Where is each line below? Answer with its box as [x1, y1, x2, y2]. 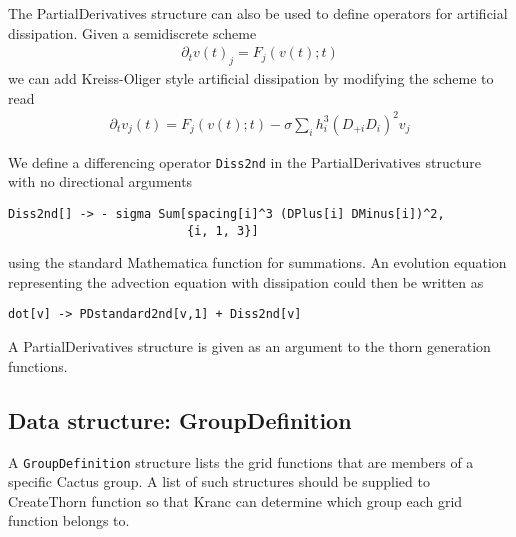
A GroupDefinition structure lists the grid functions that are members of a [8, 451, 474, 472]
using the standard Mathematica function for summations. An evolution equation [8, 252, 507, 273]
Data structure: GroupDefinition [8, 404, 352, 435]
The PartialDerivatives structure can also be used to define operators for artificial [8, 3, 508, 23]
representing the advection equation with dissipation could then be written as [8, 271, 484, 292]
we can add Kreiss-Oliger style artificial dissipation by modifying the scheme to [8, 68, 494, 89]
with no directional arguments [8, 171, 193, 192]
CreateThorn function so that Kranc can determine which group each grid [8, 490, 463, 511]
